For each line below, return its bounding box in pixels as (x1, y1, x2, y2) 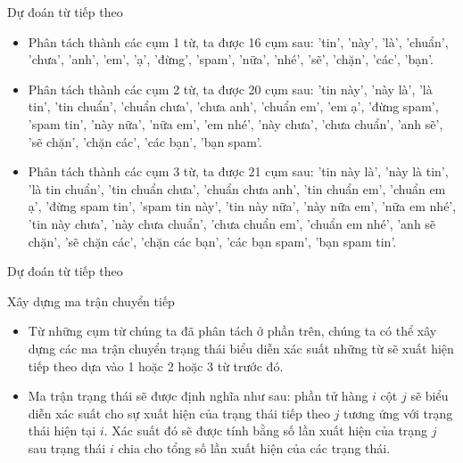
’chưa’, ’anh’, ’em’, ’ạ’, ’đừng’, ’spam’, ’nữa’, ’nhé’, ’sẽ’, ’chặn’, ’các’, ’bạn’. (28, 50, 434, 69)
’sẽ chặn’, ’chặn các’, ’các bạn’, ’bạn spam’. (28, 132, 262, 150)
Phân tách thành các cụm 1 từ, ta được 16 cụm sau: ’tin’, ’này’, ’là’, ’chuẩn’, (28, 32, 449, 51)
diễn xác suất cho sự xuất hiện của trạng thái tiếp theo (28, 403, 330, 422)
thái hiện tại (28, 421, 96, 440)
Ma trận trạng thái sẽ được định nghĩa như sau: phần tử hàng (28, 386, 368, 405)
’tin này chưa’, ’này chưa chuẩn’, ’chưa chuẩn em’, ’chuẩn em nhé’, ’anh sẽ (28, 214, 436, 232)
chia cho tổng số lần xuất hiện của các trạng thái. (118, 438, 391, 457)
